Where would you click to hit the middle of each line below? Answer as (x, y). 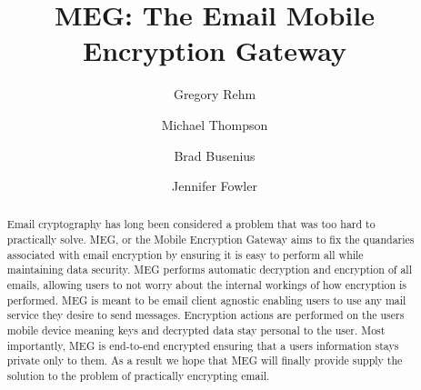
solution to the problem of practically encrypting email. (138, 376)
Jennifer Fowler (215, 186)
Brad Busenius (215, 155)
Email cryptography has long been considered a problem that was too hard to (191, 224)
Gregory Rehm (215, 94)
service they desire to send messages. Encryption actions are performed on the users (205, 315)
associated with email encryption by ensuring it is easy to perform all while (185, 254)
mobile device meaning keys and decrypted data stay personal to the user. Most (196, 330)
